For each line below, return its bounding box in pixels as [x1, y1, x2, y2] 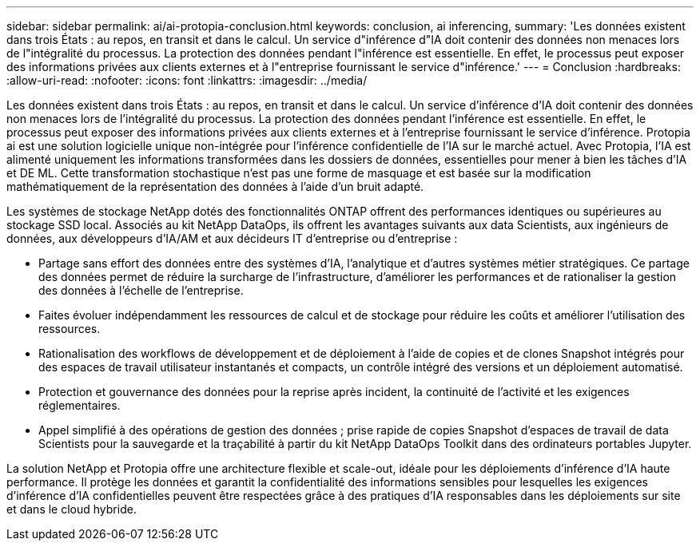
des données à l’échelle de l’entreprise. [38, 283, 244, 297]
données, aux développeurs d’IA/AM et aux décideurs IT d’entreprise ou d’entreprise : [6, 232, 458, 245]
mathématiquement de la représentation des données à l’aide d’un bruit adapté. [6, 180, 424, 193]
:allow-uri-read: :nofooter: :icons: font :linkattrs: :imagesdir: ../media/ [6, 73, 368, 87]
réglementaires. [38, 398, 121, 412]
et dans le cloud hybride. [6, 502, 137, 516]
